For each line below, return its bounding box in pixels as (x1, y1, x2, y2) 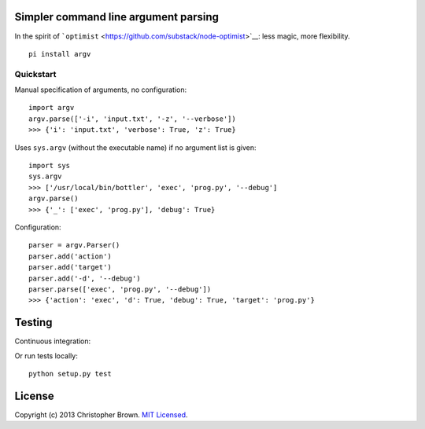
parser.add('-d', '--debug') (28, 273, 141, 283)
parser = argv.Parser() (28, 240, 120, 250)
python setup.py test (28, 369, 112, 378)
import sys (28, 161, 71, 170)
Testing (14, 316, 53, 329)
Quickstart (14, 68, 57, 79)
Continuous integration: (14, 336, 91, 346)
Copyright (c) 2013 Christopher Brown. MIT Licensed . (14, 409, 188, 420)
